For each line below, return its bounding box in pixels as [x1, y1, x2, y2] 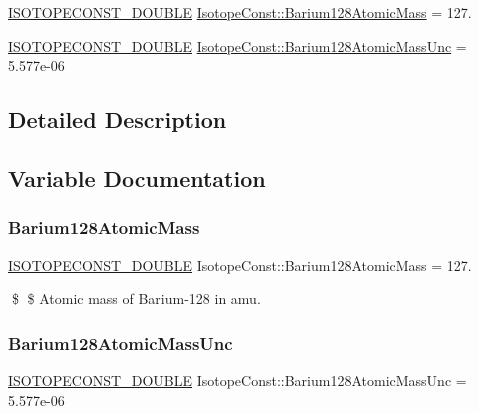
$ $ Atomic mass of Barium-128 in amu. [11, 288, 261, 309]
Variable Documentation [8, 162, 266, 193]
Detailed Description [8, 104, 227, 135]
